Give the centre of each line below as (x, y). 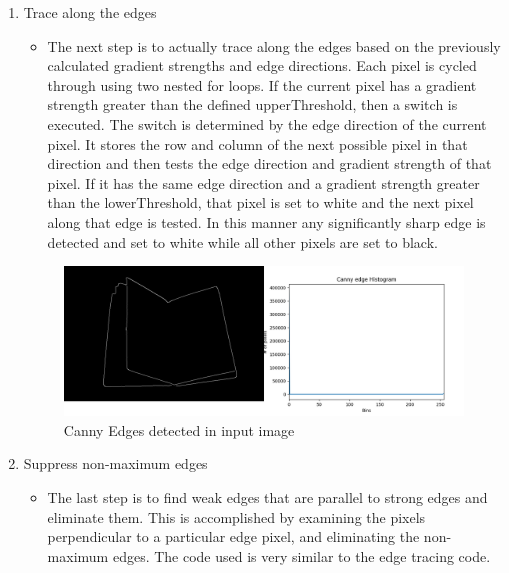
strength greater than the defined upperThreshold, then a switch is (252, 104)
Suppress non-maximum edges (115, 463)
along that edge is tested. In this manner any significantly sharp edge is (266, 221)
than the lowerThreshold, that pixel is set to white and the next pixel (260, 202)
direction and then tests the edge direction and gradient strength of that (269, 163)
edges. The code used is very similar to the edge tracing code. (301, 555)
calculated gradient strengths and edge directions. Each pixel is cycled (262, 65)
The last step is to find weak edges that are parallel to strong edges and (267, 496)
